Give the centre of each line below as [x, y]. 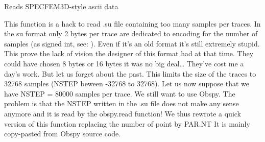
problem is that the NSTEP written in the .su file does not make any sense [122, 103]
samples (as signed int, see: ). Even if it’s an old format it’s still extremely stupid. [132, 43]
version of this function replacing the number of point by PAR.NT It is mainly [127, 123]
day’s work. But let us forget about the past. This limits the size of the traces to [130, 73]
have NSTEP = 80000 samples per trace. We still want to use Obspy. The [120, 93]
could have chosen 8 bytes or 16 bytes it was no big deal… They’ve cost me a [124, 63]
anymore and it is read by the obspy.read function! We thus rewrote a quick [123, 113]
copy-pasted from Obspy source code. [63, 134]
